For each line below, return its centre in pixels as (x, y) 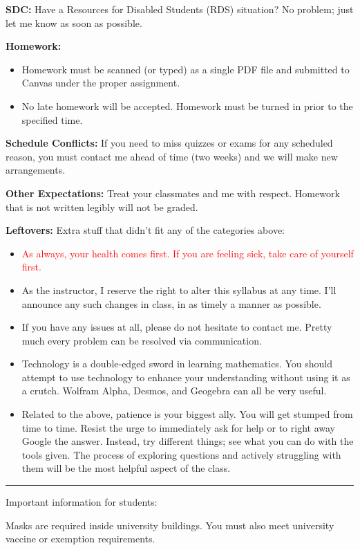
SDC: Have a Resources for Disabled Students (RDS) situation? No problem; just (180, 9)
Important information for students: (82, 502)
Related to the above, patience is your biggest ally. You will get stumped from (187, 414)
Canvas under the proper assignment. (101, 83)
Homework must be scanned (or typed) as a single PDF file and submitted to (186, 69)
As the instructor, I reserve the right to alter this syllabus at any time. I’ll (179, 290)
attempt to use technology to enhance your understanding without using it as (186, 377)
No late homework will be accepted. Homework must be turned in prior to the (187, 106)
